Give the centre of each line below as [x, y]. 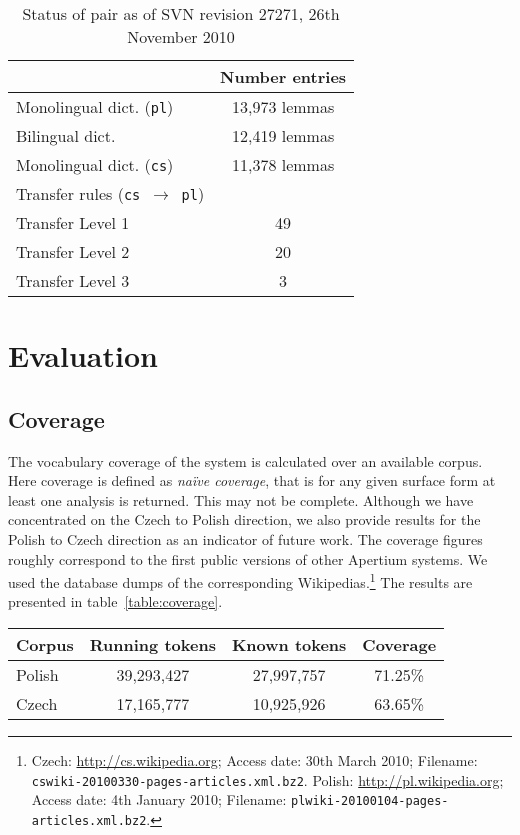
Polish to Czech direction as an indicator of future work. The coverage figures [245, 538]
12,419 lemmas [283, 135]
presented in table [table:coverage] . [115, 601]
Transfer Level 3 [73, 280]
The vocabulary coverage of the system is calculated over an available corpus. [245, 460]
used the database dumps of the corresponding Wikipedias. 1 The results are [240, 580]
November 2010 [181, 36]
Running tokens [152, 644]
